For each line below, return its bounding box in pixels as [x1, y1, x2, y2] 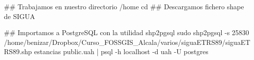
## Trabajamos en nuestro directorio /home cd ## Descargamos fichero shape [4, 1, 244, 11]
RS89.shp [4, 46, 32, 57]
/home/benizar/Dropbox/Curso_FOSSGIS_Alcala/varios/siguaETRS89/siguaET [4, 37, 251, 47]
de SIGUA [4, 11, 35, 21]
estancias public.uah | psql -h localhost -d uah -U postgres [34, 46, 208, 57]
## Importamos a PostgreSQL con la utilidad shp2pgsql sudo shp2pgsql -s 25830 [4, 27, 249, 38]
